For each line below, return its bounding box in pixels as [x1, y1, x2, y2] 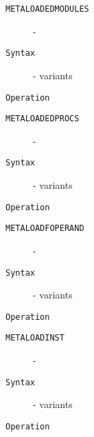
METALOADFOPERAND [5, 223, 84, 234]
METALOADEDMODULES [5, 4, 89, 14]
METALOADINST [5, 333, 64, 343]
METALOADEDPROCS [5, 114, 80, 124]
